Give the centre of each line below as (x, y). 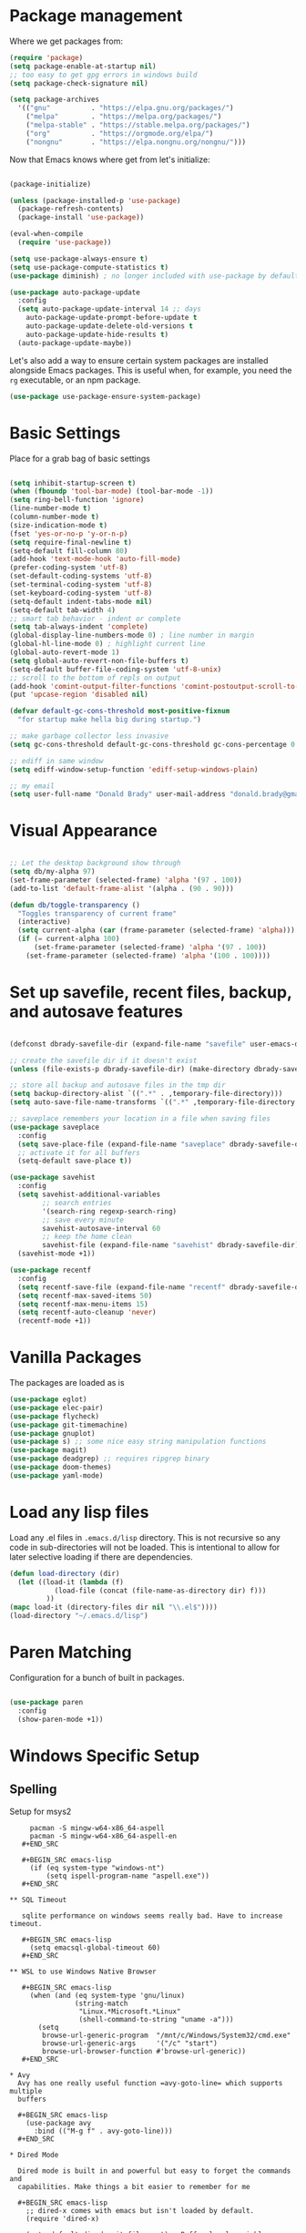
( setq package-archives (55, 100)
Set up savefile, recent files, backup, (151, 992)
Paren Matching (71, 1652)
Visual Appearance (83, 831)
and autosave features (97, 1011)
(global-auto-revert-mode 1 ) (65, 652)
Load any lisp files (79, 1512)
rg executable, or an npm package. (75, 380)
